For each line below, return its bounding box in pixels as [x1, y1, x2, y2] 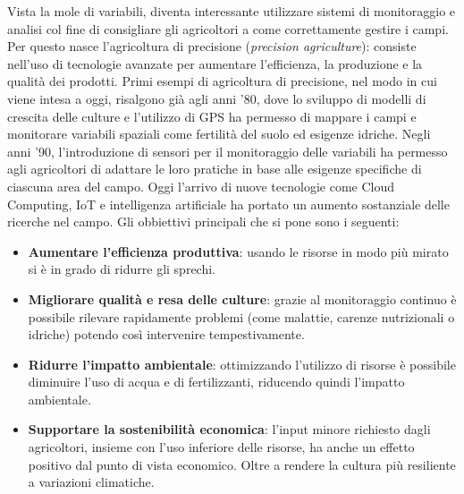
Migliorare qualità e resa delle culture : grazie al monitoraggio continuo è [28, 289, 457, 308]
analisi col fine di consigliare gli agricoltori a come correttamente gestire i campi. [7, 19, 449, 38]
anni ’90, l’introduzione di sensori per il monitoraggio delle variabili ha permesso [7, 141, 448, 160]
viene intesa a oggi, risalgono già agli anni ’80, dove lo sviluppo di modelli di [7, 89, 426, 107]
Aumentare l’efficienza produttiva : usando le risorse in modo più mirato [28, 242, 449, 260]
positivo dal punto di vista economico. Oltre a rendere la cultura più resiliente [28, 455, 456, 473]
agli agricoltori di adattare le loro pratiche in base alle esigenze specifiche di [7, 159, 422, 178]
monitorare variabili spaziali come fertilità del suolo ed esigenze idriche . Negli [7, 124, 431, 143]
